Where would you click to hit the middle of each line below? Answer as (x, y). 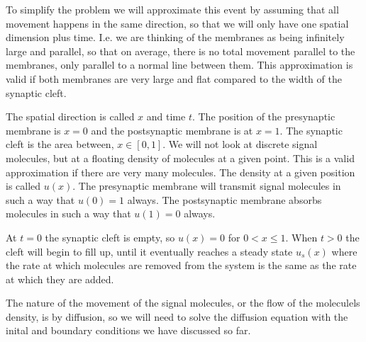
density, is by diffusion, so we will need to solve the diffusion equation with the (177, 316)
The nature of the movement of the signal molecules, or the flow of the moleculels (183, 303)
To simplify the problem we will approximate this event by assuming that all (172, 9)
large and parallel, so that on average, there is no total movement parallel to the (181, 51)
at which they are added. (60, 279)
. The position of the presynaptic (264, 116)
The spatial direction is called (70, 116)
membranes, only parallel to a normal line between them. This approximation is (179, 65)
